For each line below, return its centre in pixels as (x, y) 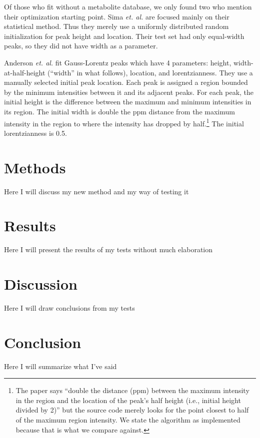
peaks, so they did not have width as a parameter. (81, 46)
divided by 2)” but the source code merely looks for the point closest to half (132, 410)
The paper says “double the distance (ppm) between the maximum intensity (132, 390)
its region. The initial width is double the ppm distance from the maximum (119, 111)
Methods (35, 167)
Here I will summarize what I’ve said (60, 366)
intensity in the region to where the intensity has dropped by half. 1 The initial (124, 122)
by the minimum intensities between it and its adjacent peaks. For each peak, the (129, 92)
